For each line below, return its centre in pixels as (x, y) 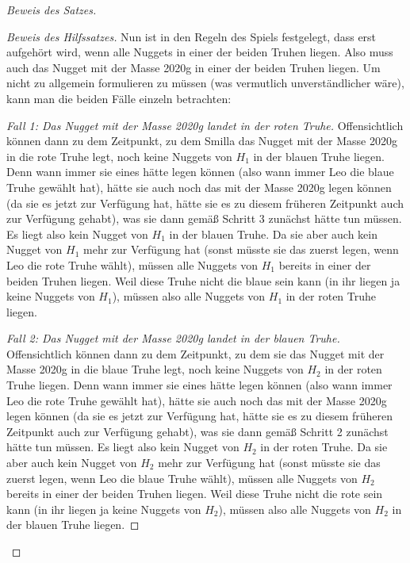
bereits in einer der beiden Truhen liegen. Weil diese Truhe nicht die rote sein (195, 494)
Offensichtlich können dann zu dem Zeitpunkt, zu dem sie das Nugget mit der (195, 353)
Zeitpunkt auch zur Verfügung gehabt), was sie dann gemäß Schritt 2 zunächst (197, 431)
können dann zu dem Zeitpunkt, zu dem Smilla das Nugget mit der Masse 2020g (202, 141)
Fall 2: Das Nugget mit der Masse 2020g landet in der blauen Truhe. (173, 338)
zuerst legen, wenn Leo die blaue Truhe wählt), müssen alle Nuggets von (182, 478)
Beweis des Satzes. (52, 10)
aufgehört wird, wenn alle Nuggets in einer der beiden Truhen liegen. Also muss (200, 52)
